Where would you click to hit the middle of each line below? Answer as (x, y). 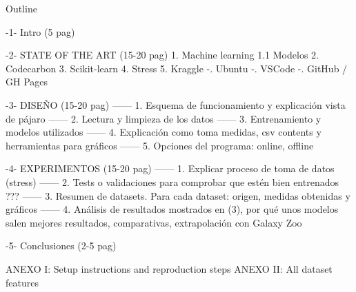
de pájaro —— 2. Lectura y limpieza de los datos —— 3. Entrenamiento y (164, 118)
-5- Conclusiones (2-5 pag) (61, 246)
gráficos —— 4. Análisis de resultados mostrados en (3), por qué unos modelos (172, 209)
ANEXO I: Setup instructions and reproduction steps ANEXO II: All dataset (169, 268)
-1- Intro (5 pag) (40, 31)
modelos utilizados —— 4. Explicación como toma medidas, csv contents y (164, 132)
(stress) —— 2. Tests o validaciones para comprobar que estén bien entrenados (172, 181)
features (22, 282)
